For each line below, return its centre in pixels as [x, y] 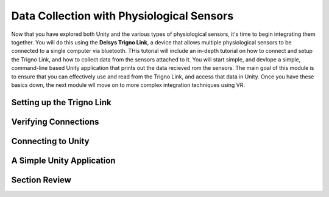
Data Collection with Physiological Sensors [122, 16]
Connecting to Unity [50, 141]
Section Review [41, 180]
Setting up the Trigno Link [62, 102]
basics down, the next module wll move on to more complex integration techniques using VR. [128, 85]
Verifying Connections [55, 122]
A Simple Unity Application [63, 160]
